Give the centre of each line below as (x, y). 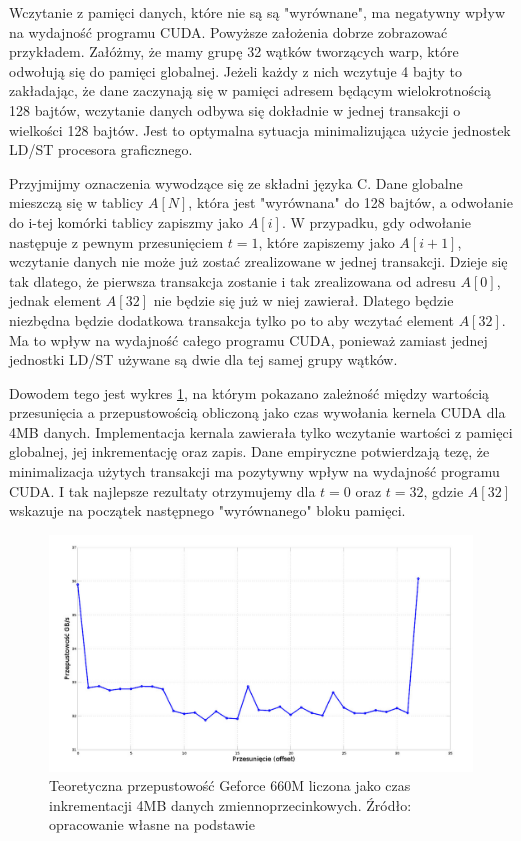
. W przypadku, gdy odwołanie (376, 221)
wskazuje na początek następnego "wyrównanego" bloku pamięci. (207, 510)
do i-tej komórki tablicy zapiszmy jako (126, 221)
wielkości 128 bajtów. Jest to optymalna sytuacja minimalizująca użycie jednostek (260, 129)
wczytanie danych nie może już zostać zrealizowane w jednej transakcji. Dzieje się (258, 261)
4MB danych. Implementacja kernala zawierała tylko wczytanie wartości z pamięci (261, 431)
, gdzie (443, 490)
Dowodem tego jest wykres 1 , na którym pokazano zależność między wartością (249, 392)
